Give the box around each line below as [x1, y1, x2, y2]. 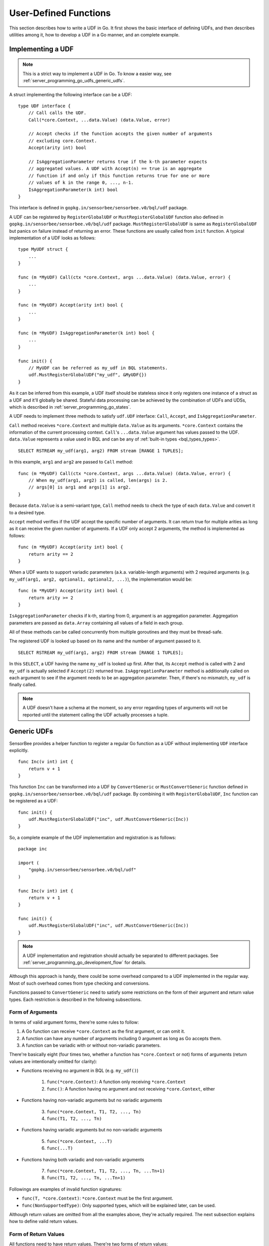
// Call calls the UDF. [28, 110, 87, 116]
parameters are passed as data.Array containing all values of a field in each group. [9, 620, 184, 625]
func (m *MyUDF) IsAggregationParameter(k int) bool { [18, 330, 155, 336]
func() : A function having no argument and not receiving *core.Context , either [46, 1086, 215, 1091]
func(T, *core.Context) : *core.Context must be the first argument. [21, 1195, 173, 1201]
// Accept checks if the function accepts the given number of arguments [28, 131, 213, 137]
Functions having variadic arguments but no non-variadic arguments [21, 1127, 162, 1133]
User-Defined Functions [9, 7, 111, 18]
